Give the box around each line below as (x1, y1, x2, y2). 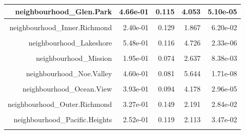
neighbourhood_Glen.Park (15, 6, 112, 16)
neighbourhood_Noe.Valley (26, 68, 112, 78)
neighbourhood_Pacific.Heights (13, 114, 112, 125)
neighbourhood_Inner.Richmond (9, 21, 112, 32)
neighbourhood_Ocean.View (23, 83, 112, 94)
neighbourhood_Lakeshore (28, 37, 112, 48)
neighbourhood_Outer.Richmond (8, 99, 112, 109)
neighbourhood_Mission (36, 52, 112, 63)
